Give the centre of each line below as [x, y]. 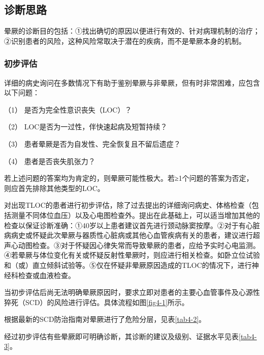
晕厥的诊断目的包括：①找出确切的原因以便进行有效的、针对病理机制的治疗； [132, 31]
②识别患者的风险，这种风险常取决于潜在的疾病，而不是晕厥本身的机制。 [125, 40]
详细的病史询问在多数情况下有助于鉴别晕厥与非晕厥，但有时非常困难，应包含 [132, 82]
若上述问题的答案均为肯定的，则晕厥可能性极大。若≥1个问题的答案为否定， [129, 178]
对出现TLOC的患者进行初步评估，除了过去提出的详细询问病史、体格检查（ [128, 205]
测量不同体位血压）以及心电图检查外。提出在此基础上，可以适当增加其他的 [135, 215]
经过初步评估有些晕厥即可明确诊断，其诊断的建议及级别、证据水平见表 [121, 336]
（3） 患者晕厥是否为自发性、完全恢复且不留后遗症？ [92, 143]
